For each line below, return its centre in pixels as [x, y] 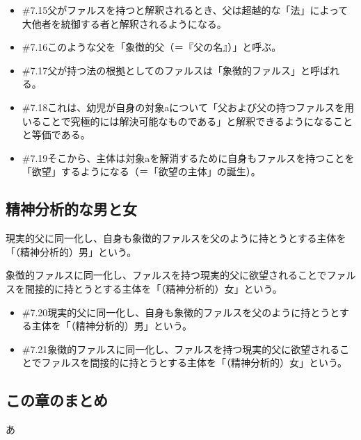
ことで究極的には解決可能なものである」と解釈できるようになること [197, 121]
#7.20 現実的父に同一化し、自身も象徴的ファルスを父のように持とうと [180, 312]
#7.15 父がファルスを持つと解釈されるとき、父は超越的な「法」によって [185, 10]
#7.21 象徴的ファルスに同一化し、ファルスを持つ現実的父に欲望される [181, 349]
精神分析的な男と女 [71, 209]
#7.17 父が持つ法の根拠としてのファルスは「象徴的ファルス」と [166, 70]
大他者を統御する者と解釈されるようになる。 [124, 23]
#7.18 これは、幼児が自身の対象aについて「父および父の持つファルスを [183, 107]
